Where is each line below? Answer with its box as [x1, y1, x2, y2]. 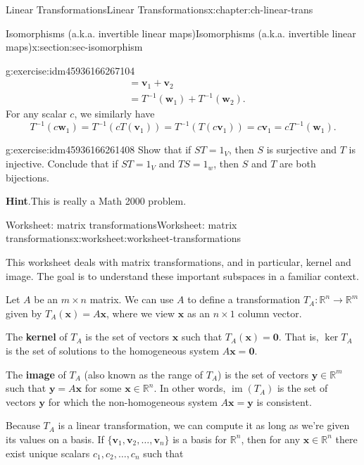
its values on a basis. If [6, 431, 104, 446]
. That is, [278, 329, 319, 344]
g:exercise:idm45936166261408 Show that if [6, 142, 192, 157]
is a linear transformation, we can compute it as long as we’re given [58, 418, 350, 433]
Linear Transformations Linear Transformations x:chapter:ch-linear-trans [6, 2, 313, 16]
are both [280, 156, 316, 171]
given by [6, 305, 42, 320]
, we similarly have [74, 106, 155, 121]
